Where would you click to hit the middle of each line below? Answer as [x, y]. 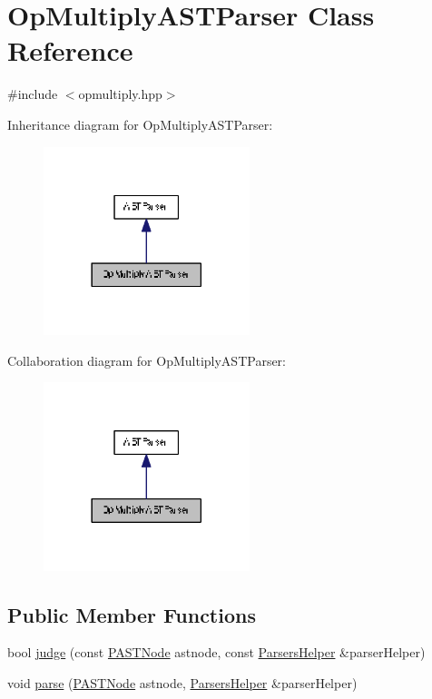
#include [33, 94]
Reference [70, 50]
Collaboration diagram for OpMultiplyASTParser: [147, 360]
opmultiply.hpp [120, 94]
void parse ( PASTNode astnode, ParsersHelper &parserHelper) [182, 683]
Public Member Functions [132, 614]
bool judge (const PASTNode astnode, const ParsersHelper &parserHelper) [216, 652]
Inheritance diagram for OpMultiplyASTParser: [140, 124]
